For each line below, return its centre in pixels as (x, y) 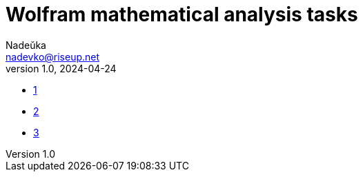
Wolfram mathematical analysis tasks (182, 14)
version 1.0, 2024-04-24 (61, 68)
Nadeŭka (26, 45)
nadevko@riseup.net (53, 56)
